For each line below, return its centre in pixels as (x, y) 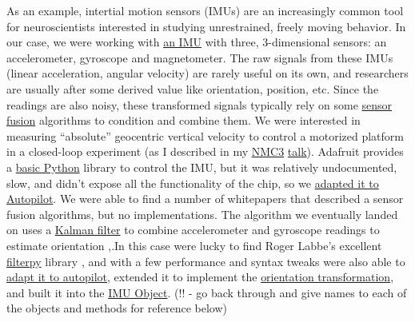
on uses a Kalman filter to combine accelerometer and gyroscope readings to (193, 230)
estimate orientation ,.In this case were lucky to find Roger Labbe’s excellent (194, 245)
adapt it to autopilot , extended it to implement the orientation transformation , (200, 277)
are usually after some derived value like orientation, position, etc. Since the (193, 88)
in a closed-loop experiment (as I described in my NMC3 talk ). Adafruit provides (205, 151)
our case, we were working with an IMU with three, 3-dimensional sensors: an (197, 42)
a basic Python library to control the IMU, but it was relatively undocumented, (202, 167)
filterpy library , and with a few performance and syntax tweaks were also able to (206, 261)
